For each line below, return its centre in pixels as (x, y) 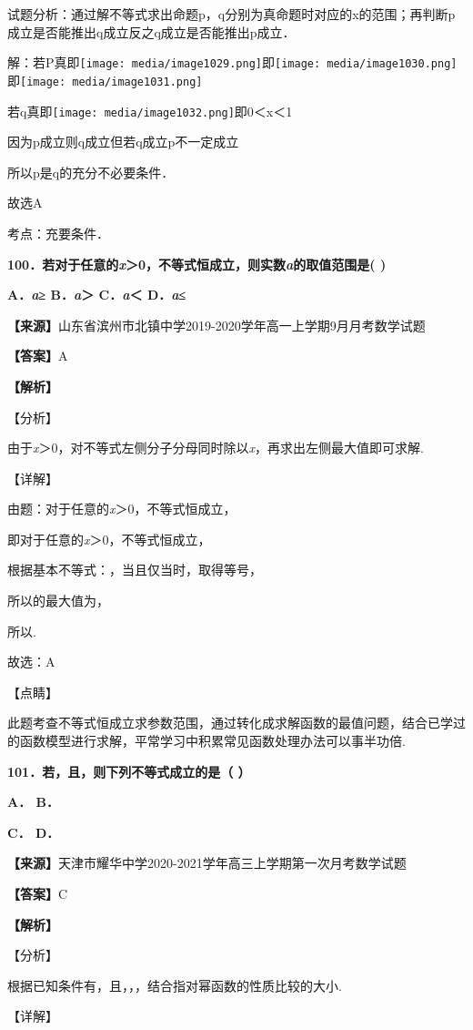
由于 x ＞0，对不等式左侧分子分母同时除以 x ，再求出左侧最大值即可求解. (216, 448)
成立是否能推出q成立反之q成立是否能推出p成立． (151, 31)
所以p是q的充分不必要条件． (91, 172)
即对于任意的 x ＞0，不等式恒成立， (109, 539)
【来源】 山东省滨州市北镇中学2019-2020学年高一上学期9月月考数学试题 (216, 325)
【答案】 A (38, 356)
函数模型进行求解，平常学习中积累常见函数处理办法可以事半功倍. (212, 741)
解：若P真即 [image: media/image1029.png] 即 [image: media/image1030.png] (232, 62)
